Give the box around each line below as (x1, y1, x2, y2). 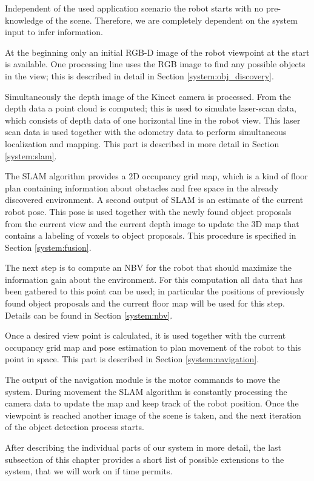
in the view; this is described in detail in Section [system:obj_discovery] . (5, 69, 274, 82)
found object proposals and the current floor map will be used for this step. (5, 297, 285, 310)
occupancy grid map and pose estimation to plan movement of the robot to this (5, 340, 301, 353)
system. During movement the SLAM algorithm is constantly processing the (5, 385, 287, 397)
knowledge (5, 13, 43, 26)
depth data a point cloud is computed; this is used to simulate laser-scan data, (5, 102, 296, 114)
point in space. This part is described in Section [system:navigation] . (5, 353, 259, 365)
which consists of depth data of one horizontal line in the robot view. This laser (5, 113, 301, 126)
